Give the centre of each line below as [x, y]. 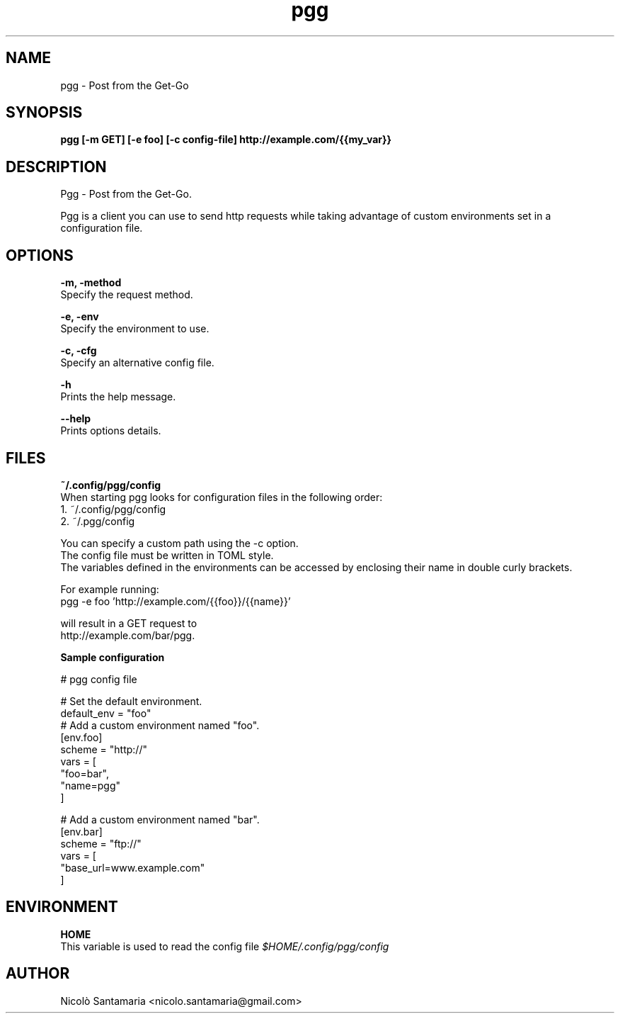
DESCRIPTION [56, 167]
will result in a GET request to [129, 623]
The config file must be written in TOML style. [167, 555]
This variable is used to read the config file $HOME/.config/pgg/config [225, 946]
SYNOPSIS [44, 113]
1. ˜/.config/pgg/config [113, 509]
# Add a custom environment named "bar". [160, 819]
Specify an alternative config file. [137, 363]
